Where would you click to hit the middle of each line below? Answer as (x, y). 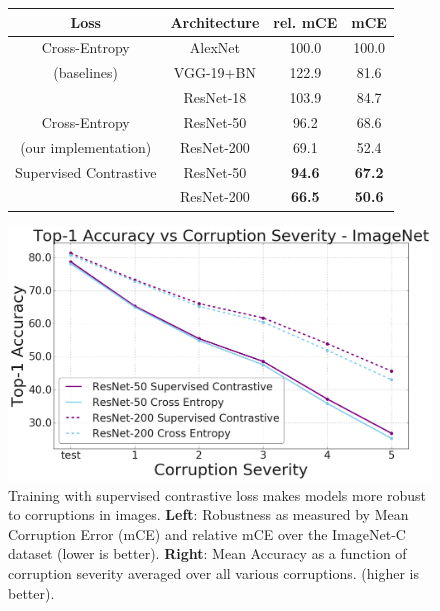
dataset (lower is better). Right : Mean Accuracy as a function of (207, 553)
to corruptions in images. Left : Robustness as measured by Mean (208, 514)
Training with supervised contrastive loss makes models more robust (217, 494)
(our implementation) (86, 146)
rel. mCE (305, 21)
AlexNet (214, 47)
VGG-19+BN (214, 72)
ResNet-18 (215, 97)
